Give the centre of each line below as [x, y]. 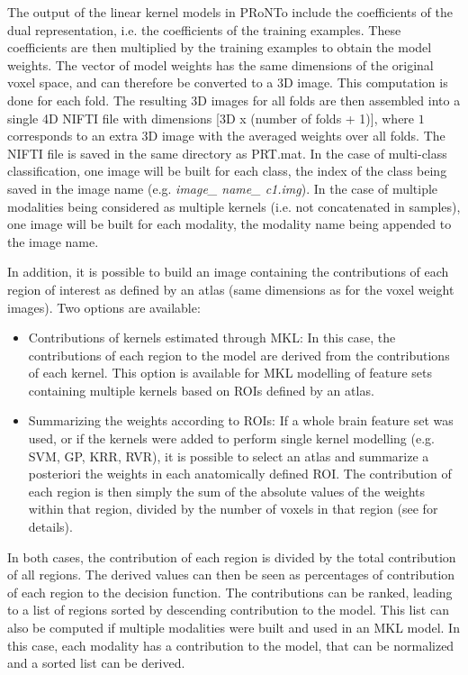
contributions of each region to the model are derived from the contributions [239, 355]
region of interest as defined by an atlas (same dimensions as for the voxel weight [231, 289]
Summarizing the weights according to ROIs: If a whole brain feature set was [241, 420]
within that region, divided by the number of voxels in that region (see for [233, 509]
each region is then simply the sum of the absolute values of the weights [227, 491]
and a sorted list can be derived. [96, 663]
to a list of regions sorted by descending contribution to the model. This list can [228, 610]
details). [50, 527]
